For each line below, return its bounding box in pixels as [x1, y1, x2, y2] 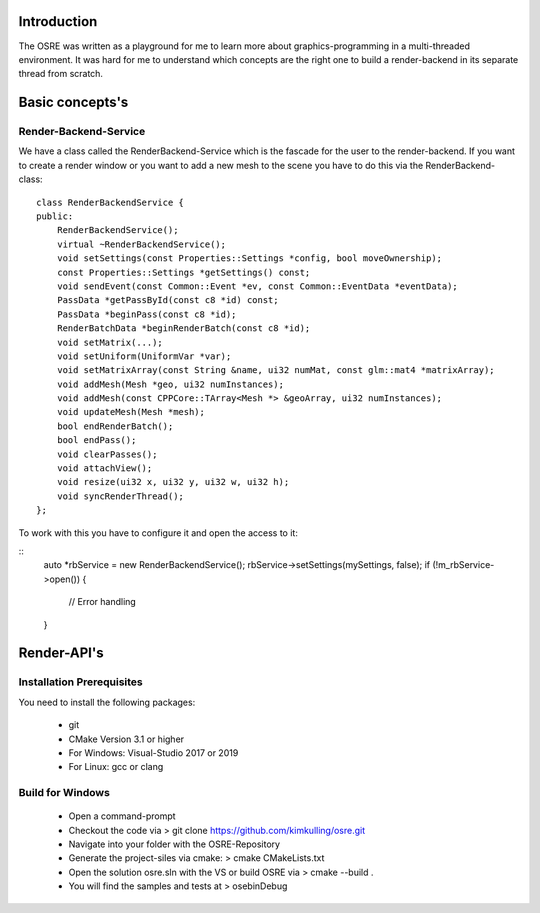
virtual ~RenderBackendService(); [56, 238, 227, 250]
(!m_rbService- [431, 559, 495, 571]
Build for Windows [18, 786, 110, 800]
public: [36, 211, 74, 222]
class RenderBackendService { [36, 196, 185, 208]
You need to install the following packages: [18, 696, 196, 708]
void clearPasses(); [56, 448, 158, 460]
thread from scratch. [18, 68, 104, 80]
